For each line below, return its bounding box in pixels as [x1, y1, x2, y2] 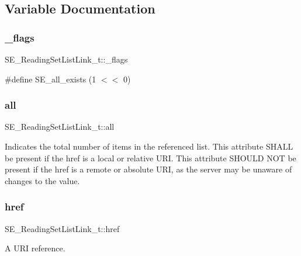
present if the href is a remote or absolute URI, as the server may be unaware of [5, 163, 292, 175]
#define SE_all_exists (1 [5, 72, 96, 85]
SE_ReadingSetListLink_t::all [5, 120, 115, 133]
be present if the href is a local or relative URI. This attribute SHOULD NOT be [5, 151, 296, 164]
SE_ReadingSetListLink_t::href [5, 222, 120, 234]
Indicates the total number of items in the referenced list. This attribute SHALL [5, 140, 293, 152]
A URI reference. [5, 242, 65, 254]
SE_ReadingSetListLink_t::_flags [5, 53, 128, 65]
